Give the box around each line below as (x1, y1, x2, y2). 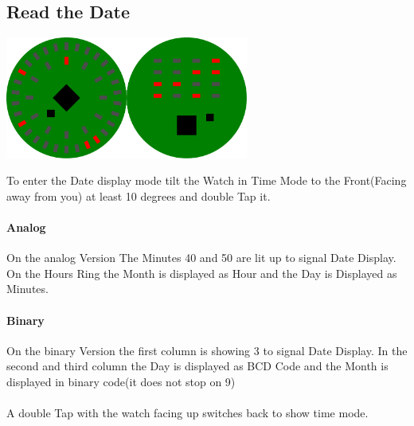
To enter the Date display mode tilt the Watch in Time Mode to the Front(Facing (6, 172, 407, 189)
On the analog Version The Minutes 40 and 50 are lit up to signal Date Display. (6, 249, 396, 266)
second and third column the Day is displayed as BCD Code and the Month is (6, 358, 389, 374)
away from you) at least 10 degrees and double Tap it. (6, 187, 271, 204)
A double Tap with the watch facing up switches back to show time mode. (6, 405, 369, 421)
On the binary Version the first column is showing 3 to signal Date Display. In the (6, 342, 408, 358)
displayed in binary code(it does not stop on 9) (6, 373, 236, 389)
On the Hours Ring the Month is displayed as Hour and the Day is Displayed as (6, 264, 397, 281)
